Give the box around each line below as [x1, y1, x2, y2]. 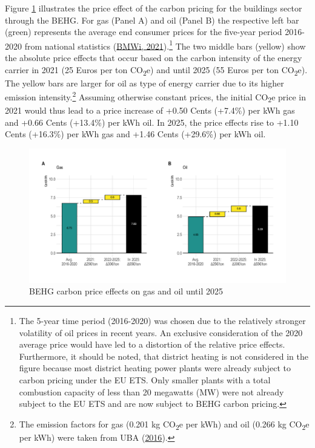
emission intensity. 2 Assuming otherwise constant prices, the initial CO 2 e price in [5, 89, 306, 105]
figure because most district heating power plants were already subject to [19, 362, 291, 374]
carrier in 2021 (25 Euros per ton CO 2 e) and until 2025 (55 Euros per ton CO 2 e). [5, 63, 308, 77]
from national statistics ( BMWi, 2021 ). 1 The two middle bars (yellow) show [24, 37, 306, 52]
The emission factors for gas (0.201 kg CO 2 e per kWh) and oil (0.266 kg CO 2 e [19, 417, 310, 432]
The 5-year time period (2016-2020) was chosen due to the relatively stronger [19, 314, 306, 327]
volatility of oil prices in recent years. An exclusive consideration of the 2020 [19, 326, 303, 339]
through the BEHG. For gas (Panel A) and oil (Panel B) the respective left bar [5, 13, 299, 26]
